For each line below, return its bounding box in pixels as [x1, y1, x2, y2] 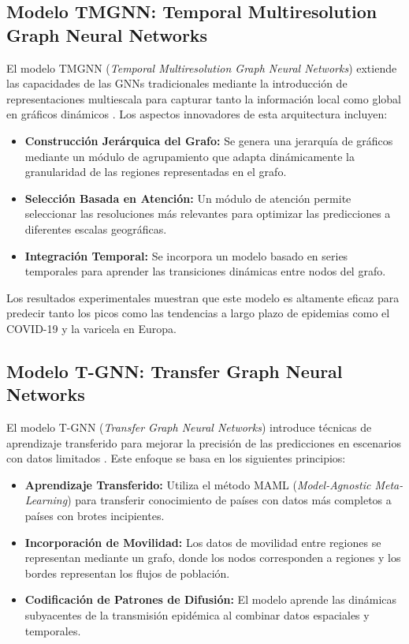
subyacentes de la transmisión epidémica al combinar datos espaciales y [24, 607, 370, 623]
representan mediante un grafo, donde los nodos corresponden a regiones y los [24, 549, 401, 566]
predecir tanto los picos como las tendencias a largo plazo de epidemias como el [6, 305, 390, 321]
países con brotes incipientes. [24, 507, 165, 524]
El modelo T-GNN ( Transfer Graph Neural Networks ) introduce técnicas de [6, 419, 372, 436]
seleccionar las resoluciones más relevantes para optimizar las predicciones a [24, 205, 391, 222]
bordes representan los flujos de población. [24, 564, 230, 581]
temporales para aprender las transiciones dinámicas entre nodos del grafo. [24, 263, 386, 279]
